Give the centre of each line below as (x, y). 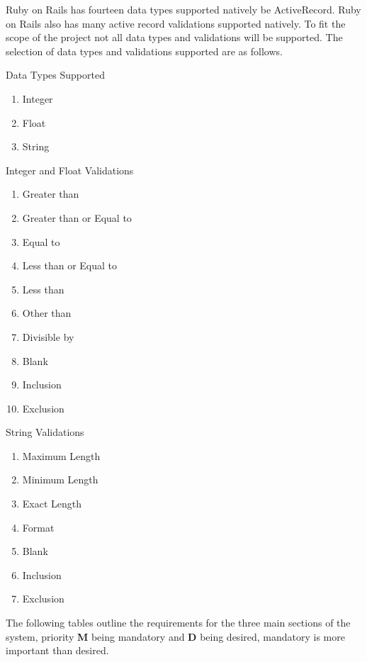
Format (38, 527)
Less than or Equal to (69, 265)
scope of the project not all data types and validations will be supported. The (174, 37)
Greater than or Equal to (77, 217)
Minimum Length (60, 479)
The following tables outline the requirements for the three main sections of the (178, 623)
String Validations (45, 432)
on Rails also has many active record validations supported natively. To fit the (176, 23)
